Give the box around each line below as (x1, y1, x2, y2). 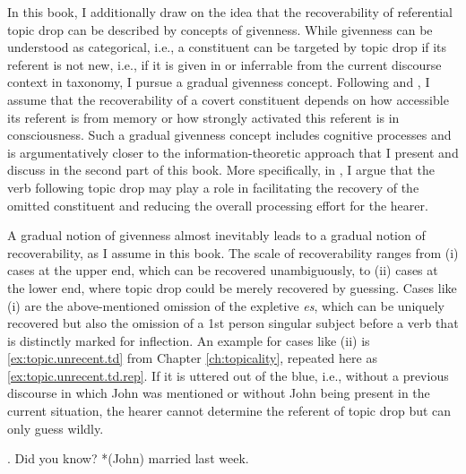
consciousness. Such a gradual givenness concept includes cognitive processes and (7, 125, 452, 144)
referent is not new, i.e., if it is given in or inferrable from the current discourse (7, 55, 442, 73)
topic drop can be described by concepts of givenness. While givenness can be (7, 20, 433, 39)
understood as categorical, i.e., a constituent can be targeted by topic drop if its (7, 38, 447, 56)
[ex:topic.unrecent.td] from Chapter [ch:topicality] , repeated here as (7, 349, 377, 367)
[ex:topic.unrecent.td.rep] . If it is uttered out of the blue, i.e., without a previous (7, 366, 449, 384)
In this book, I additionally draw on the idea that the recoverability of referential (7, 3, 453, 21)
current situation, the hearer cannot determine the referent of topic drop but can (7, 401, 452, 420)
